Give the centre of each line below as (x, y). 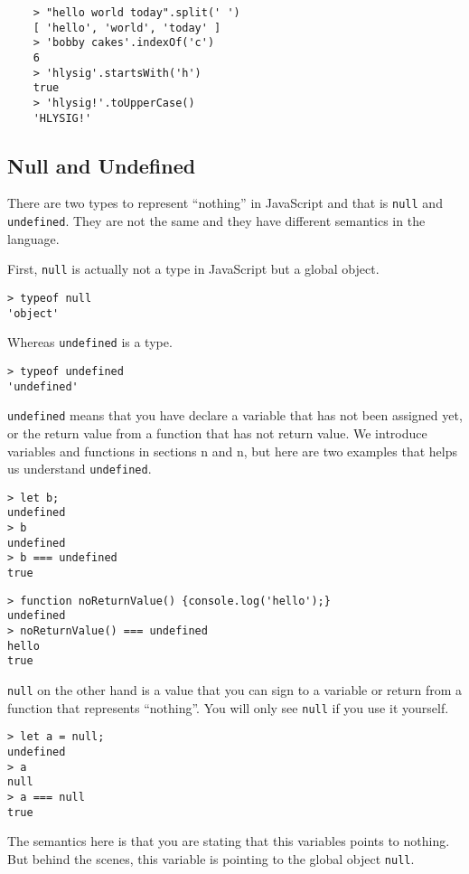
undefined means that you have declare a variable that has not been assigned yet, (235, 415)
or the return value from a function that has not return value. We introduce (217, 432)
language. (33, 238)
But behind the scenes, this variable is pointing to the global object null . (211, 858)
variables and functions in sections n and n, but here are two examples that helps (232, 451)
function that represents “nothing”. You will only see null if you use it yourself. (228, 707)
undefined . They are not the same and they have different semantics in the (216, 221)
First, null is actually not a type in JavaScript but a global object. (193, 269)
